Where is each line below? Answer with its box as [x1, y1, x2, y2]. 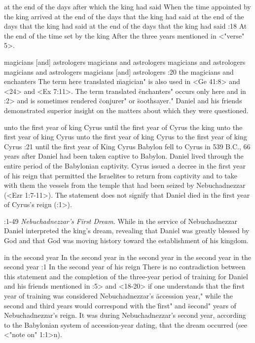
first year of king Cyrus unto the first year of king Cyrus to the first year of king [4, 131, 247, 142]
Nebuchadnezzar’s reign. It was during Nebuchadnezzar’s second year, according [4, 310, 246, 320]
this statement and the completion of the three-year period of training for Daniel [4, 271, 248, 281]
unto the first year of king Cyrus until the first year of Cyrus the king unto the [4, 122, 243, 132]
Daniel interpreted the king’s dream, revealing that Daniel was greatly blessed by [4, 225, 250, 236]
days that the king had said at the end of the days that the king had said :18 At [4, 21, 247, 31]
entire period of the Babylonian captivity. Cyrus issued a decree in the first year [4, 160, 246, 171]
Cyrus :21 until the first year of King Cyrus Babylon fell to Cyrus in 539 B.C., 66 [4, 141, 251, 151]
